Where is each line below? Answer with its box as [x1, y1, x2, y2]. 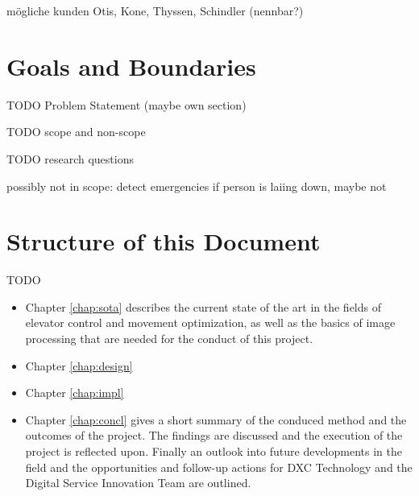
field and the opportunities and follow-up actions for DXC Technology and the [25, 458, 413, 475]
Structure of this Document [6, 225, 321, 258]
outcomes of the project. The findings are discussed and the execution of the [25, 427, 403, 444]
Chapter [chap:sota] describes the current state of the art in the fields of [25, 298, 381, 315]
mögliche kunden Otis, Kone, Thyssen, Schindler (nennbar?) [6, 2, 304, 19]
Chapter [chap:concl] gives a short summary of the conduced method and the [25, 411, 407, 428]
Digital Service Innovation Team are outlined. [25, 474, 251, 491]
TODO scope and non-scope [6, 123, 146, 140]
